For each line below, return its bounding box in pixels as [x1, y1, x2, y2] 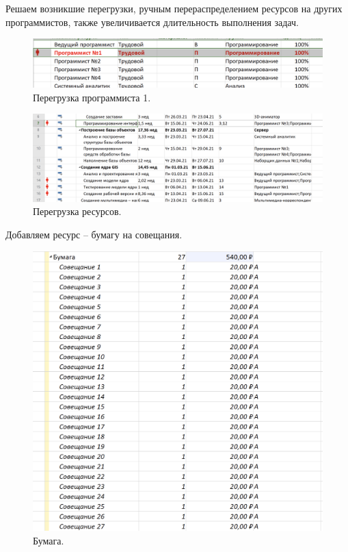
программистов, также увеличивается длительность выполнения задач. [5, 14, 299, 29]
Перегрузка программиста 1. [33, 90, 151, 104]
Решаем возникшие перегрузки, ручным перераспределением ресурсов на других [5, 1, 343, 15]
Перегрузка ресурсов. [33, 204, 122, 218]
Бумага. [33, 533, 64, 547]
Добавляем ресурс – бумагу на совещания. [5, 227, 183, 241]
